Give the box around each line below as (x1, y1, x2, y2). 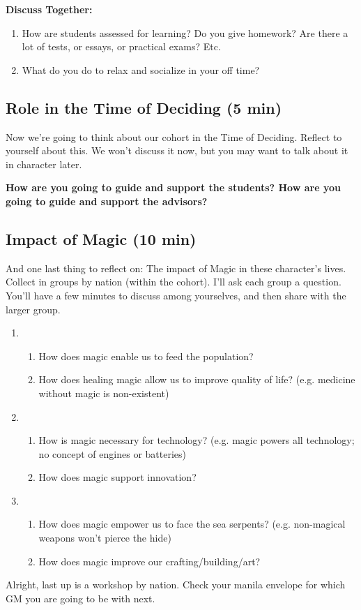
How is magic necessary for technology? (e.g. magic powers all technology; (38, 433, 355, 447)
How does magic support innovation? (38, 470, 197, 484)
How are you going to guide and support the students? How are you (6, 180, 341, 195)
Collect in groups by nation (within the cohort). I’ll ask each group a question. (6, 274, 341, 289)
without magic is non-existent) (38, 385, 169, 400)
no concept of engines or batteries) (38, 446, 186, 461)
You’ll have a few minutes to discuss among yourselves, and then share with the (6, 288, 346, 302)
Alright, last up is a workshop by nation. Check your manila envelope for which (6, 577, 346, 592)
